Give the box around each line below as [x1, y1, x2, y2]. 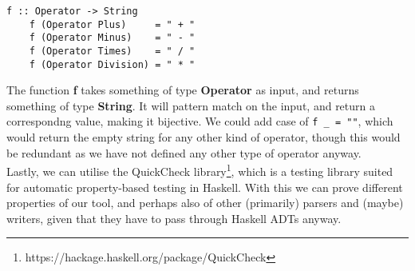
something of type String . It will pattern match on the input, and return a [6, 97, 375, 114]
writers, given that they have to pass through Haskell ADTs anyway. [6, 209, 342, 226]
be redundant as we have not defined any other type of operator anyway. [6, 144, 362, 161]
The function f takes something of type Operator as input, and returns [6, 82, 359, 98]
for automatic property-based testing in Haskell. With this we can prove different [6, 178, 403, 195]
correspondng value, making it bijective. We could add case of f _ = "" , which [6, 113, 393, 130]
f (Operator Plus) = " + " [29, 18, 196, 30]
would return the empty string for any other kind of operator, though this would [6, 129, 401, 145]
